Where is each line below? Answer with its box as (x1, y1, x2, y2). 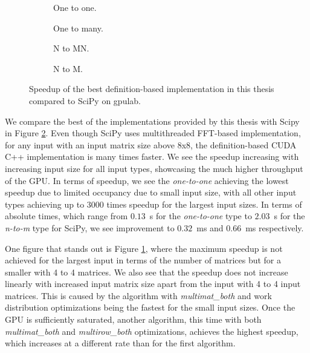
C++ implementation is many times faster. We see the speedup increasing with (5, 150, 299, 163)
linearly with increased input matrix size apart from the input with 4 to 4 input (5, 277, 301, 290)
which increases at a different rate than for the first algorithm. (5, 337, 236, 349)
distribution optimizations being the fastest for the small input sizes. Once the (5, 301, 295, 314)
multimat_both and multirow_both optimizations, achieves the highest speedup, (5, 325, 299, 337)
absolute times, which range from (5, 209, 128, 222)
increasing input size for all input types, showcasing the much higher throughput (5, 162, 303, 174)
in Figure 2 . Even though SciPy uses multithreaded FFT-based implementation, (5, 127, 301, 139)
